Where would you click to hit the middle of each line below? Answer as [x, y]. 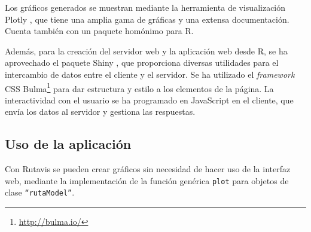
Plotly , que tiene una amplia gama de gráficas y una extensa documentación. [147, 19]
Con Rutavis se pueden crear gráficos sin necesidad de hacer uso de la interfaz [148, 169]
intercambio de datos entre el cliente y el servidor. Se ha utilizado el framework [150, 74]
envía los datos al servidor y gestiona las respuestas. [100, 112]
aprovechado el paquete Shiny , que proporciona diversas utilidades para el [142, 62]
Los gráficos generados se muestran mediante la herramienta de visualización [145, 7]
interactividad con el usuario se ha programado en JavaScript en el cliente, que [149, 100]
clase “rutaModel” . [40, 192]
